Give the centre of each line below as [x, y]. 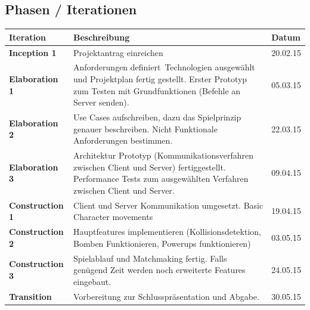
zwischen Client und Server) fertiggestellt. [150, 167]
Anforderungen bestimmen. [123, 140]
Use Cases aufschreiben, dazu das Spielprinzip [157, 117]
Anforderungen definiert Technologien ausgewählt [164, 67]
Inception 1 [33, 52]
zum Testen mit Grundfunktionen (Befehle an [157, 90]
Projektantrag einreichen [118, 52]
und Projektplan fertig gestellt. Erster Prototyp [160, 78]
